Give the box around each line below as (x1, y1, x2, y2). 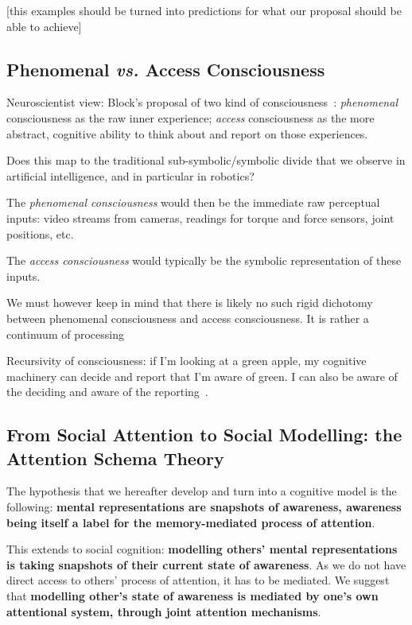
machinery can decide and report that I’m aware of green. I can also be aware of (6, 367, 398, 384)
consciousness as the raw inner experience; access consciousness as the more (6, 109, 375, 126)
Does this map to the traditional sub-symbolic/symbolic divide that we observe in (6, 152, 406, 169)
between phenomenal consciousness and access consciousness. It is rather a (6, 309, 369, 326)
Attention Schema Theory (6, 445, 224, 470)
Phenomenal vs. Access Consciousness (6, 56, 325, 81)
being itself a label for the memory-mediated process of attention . (6, 514, 375, 530)
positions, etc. (6, 225, 74, 242)
